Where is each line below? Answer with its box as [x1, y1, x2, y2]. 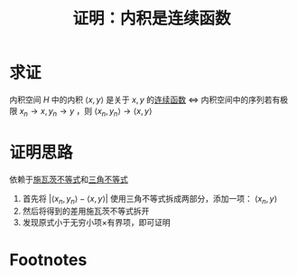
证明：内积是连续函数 [71, 8, 231, 29]
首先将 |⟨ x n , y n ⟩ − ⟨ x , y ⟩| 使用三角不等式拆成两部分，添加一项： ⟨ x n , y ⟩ [22, 193, 278, 206]
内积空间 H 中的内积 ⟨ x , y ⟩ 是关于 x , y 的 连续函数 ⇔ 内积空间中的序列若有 [9, 94, 281, 105]
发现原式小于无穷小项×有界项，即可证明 [22, 217, 172, 228]
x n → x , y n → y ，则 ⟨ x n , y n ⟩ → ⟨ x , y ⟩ [19, 105, 153, 119]
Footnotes [9, 250, 88, 270]
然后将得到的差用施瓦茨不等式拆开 [22, 205, 150, 217]
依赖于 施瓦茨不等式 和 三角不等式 [9, 174, 128, 185]
